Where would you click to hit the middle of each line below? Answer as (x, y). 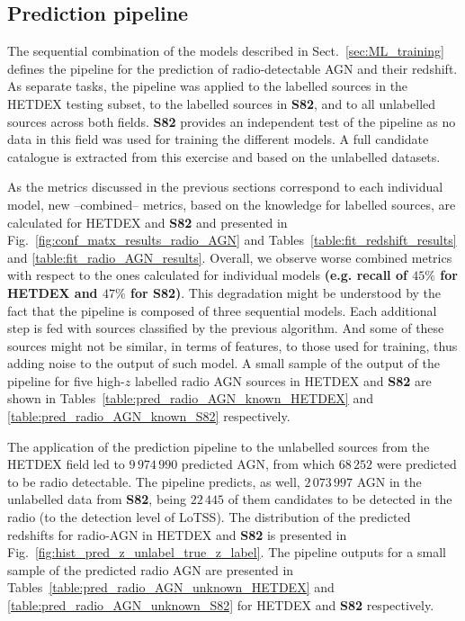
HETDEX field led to (66, 464)
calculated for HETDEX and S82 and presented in (148, 222)
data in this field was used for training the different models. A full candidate (218, 139)
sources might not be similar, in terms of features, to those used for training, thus (232, 345)
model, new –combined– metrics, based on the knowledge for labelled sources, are (232, 204)
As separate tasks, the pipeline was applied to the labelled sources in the (208, 86)
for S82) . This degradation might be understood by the (286, 292)
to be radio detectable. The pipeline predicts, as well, (154, 481)
